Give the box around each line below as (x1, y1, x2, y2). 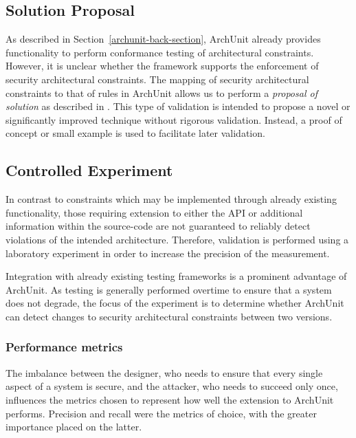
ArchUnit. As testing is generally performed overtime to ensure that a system (5, 282, 332, 296)
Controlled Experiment (5, 160, 173, 181)
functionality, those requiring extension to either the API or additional (5, 205, 303, 219)
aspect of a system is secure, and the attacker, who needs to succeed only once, (5, 379, 338, 393)
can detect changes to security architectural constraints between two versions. (5, 309, 333, 323)
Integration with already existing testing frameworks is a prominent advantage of (5, 269, 347, 283)
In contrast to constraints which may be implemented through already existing (5, 192, 337, 206)
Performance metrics (5, 338, 123, 355)
